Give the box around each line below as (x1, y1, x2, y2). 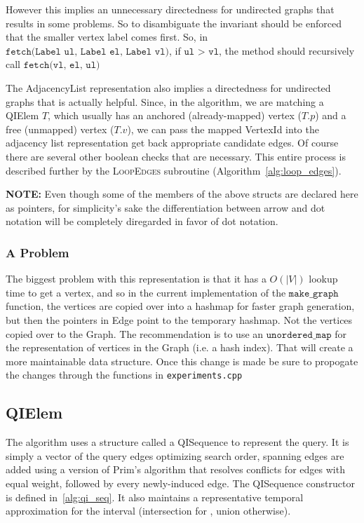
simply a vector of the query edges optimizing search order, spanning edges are (6, 448, 344, 463)
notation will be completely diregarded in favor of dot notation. (6, 214, 278, 229)
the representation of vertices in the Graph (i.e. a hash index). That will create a (6, 340, 353, 355)
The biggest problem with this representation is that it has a (6, 271, 267, 286)
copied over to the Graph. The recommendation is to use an (6, 326, 264, 341)
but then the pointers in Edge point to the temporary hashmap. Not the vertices (6, 312, 353, 327)
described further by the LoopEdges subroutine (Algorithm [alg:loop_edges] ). (6, 163, 342, 177)
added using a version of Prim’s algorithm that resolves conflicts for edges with (6, 462, 345, 477)
